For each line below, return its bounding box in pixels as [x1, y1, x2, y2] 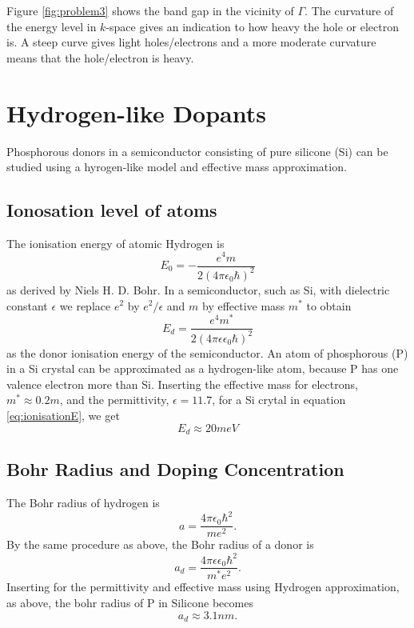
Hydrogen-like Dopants [6, 96, 266, 129]
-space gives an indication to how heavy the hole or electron [105, 18, 399, 34]
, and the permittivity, [59, 391, 169, 408]
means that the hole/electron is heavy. [6, 49, 194, 66]
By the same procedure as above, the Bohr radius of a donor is [6, 536, 314, 553]
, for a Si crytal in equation [212, 391, 346, 408]
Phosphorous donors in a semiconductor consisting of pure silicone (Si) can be [6, 142, 388, 159]
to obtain [306, 297, 352, 314]
